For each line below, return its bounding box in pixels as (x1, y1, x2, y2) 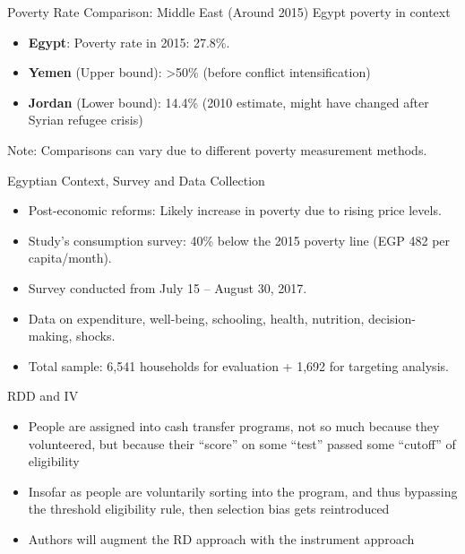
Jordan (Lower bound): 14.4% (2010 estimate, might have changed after (28, 92, 429, 111)
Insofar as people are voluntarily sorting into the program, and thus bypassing (28, 481, 458, 500)
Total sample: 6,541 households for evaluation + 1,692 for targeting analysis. (28, 356, 449, 375)
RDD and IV (7, 386, 79, 405)
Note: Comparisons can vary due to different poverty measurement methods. (7, 140, 427, 159)
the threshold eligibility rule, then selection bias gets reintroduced (28, 499, 390, 518)
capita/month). (28, 248, 112, 267)
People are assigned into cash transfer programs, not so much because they (28, 416, 440, 435)
